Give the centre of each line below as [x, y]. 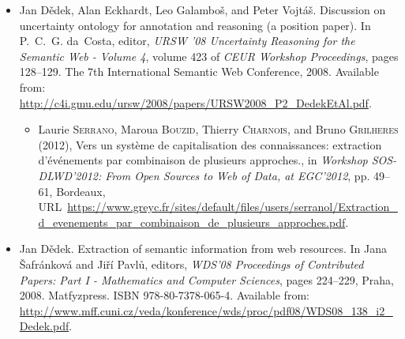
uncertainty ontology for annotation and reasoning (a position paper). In [195, 25]
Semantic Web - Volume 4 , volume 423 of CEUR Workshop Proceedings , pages [209, 56]
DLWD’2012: [70, 175]
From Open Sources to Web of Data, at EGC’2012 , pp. [238, 175]
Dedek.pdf [44, 326]
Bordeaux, [81, 191]
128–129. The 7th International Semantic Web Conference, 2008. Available [199, 72]
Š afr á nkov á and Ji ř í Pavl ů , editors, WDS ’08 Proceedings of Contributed [191, 264]
